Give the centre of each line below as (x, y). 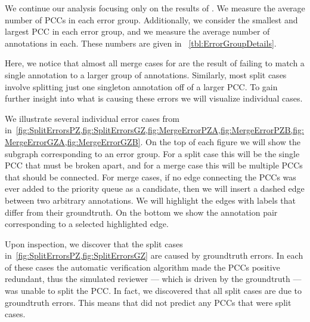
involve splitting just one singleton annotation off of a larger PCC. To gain (141, 86)
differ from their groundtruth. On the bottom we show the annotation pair (141, 212)
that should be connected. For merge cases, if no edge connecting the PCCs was (151, 177)
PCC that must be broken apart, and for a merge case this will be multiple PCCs (154, 165)
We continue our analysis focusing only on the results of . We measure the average (155, 8)
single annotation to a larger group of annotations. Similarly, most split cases (146, 74)
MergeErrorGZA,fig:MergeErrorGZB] (73, 141)
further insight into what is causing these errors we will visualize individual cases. (154, 98)
